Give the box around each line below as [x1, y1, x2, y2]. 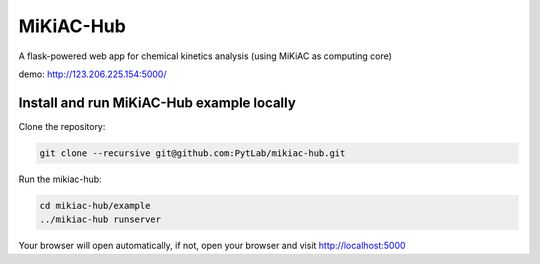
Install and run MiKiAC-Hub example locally [18, 94, 297, 111]
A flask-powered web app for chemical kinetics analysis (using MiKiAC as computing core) [18, 50, 392, 62]
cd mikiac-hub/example [39, 200, 151, 211]
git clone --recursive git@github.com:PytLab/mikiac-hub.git [39, 147, 346, 159]
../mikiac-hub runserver [39, 214, 162, 225]
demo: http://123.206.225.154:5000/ [18, 68, 167, 80]
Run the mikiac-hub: [18, 173, 102, 185]
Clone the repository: [18, 120, 106, 132]
